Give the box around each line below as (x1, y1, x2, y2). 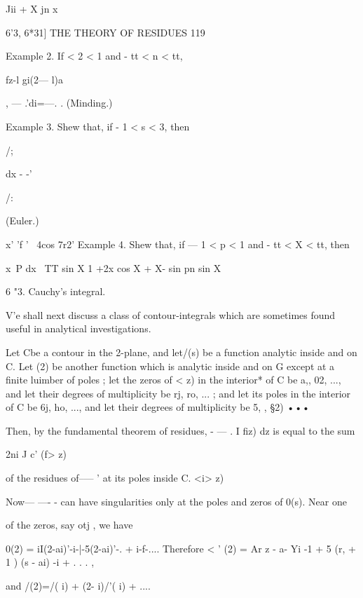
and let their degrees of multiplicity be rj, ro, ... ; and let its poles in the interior (6, 386, 351, 400)
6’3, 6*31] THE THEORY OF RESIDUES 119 (6, 25, 205, 39)
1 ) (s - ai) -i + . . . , (6, 555, 95, 569)
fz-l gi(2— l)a (6, 72, 64, 86)
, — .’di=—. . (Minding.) (6, 95, 113, 110)
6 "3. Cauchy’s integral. (6, 284, 106, 299)
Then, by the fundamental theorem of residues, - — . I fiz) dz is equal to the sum (6, 423, 355, 437)
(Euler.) (6, 213, 39, 228)
